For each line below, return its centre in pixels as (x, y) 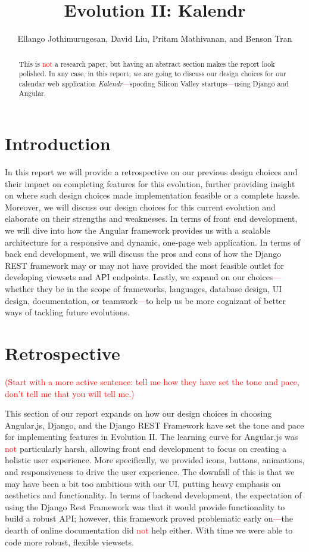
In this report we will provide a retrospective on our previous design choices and (151, 172)
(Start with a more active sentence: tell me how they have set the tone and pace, (152, 381)
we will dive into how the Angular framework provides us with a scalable (138, 230)
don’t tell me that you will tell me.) (70, 393)
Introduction (58, 143)
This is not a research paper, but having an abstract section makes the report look (147, 63)
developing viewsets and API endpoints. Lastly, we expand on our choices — (143, 277)
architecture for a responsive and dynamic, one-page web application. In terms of (153, 242)
